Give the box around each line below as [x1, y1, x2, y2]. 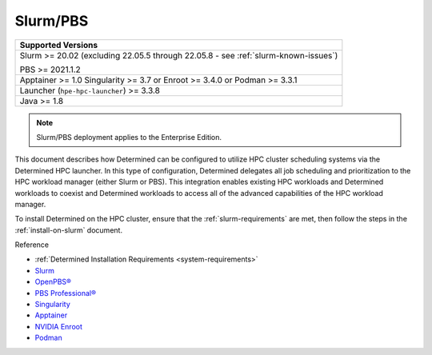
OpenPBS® [34, 277, 72, 287]
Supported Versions [19, 39, 98, 50]
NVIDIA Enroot [34, 321, 83, 331]
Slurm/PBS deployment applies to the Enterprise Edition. [36, 132, 222, 142]
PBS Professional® [34, 288, 96, 297]
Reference [14, 240, 50, 249]
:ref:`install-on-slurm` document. [14, 225, 123, 235]
